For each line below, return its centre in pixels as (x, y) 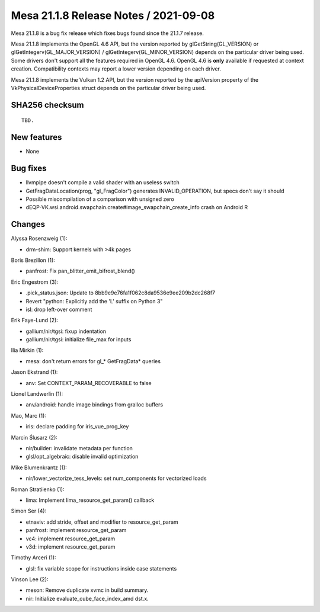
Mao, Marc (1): (29, 415)
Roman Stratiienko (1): (38, 489)
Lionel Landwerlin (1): (37, 394)
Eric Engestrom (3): (35, 282)
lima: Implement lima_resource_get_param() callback (90, 500)
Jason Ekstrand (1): (34, 372)
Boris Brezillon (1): (33, 260)
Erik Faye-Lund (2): (35, 321)
